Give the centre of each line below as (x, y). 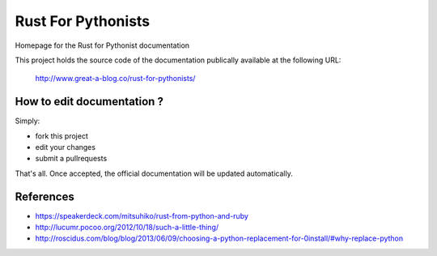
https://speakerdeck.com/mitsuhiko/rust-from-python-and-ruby (142, 215)
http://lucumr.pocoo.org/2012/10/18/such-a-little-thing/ (127, 228)
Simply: (28, 121)
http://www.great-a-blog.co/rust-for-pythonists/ (115, 79)
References (45, 196)
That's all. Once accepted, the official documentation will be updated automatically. (154, 173)
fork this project (62, 136)
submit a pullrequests (71, 159)
